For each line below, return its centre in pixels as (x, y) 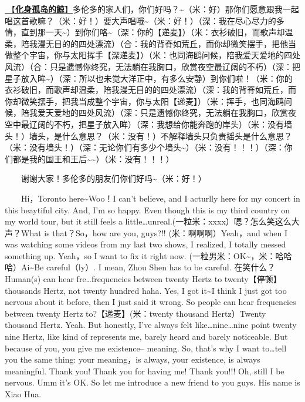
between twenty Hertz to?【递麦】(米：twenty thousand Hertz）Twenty (135, 313)
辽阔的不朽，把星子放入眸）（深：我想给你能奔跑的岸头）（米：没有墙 (160, 124)
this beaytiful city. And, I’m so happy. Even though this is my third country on (147, 210)
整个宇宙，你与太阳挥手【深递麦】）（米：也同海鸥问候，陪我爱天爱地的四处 (156, 55)
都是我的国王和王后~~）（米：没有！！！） (93, 158)
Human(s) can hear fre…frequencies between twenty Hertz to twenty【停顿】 (143, 279)
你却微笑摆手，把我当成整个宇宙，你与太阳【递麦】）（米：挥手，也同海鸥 (144, 101)
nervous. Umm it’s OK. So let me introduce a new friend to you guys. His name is (152, 382)
